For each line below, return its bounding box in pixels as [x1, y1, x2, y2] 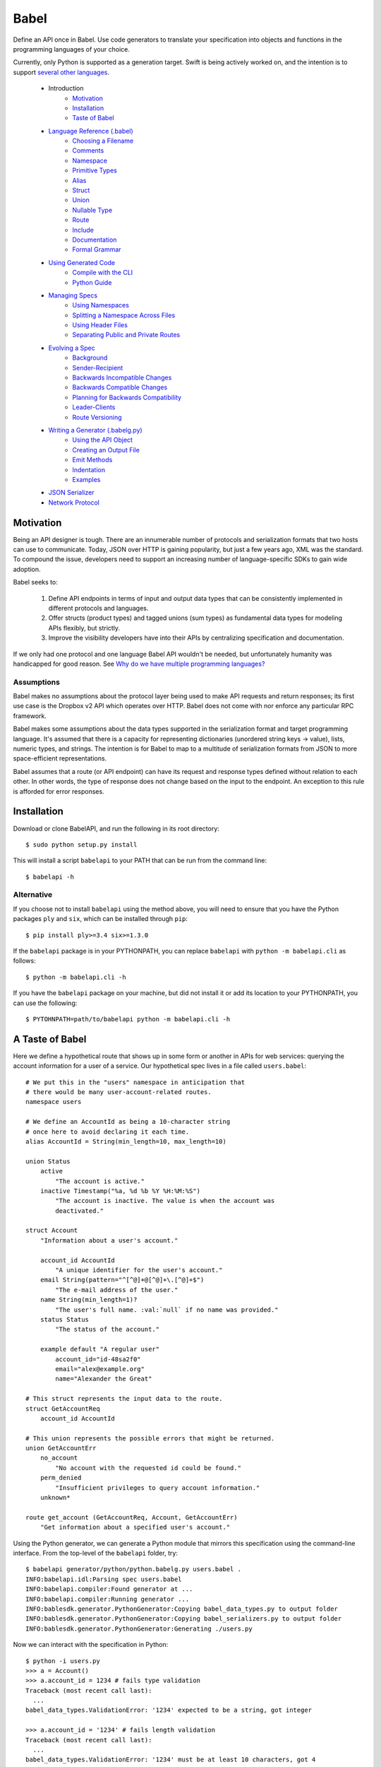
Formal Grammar [72, 245, 121, 254]
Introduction [48, 84, 84, 93]
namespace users [25, 1098, 82, 1106]
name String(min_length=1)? [40, 1296, 138, 1304]
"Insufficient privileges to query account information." [55, 1484, 260, 1491]
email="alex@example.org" [55, 1365, 145, 1373]
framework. [13, 711, 47, 720]
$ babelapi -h [25, 873, 74, 881]
